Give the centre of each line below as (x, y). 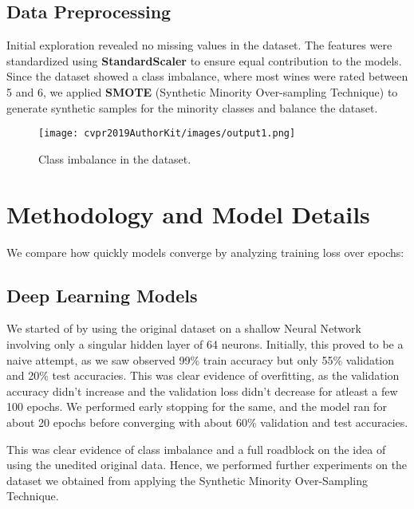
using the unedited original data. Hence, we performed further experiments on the (207, 465)
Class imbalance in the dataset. (115, 158)
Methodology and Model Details (188, 213)
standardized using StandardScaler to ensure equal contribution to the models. (204, 60)
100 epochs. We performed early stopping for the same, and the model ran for (197, 406)
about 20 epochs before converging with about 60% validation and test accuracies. (207, 422)
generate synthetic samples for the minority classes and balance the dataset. (192, 107)
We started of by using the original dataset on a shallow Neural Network (184, 328)
